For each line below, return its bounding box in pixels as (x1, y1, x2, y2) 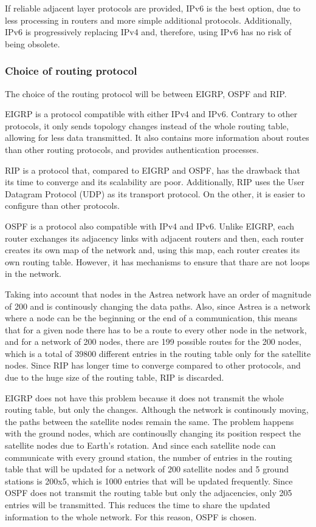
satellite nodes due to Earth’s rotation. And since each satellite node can (5, 439, 276, 452)
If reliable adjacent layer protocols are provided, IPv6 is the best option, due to (5, 2, 301, 14)
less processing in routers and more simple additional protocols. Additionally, (5, 13, 292, 26)
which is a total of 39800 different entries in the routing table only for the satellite (5, 347, 311, 359)
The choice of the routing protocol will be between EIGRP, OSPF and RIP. (5, 87, 287, 100)
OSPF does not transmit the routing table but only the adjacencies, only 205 (5, 486, 292, 499)
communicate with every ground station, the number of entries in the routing (5, 450, 292, 463)
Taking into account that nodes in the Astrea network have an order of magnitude (5, 287, 311, 300)
